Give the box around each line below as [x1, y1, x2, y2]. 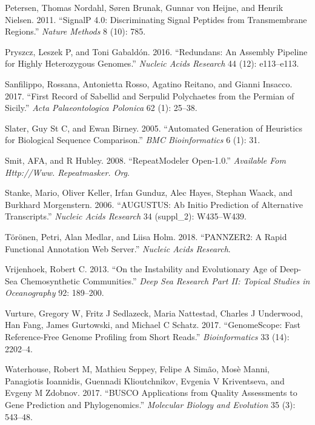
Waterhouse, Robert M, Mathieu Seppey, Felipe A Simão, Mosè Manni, [5, 363, 270, 375]
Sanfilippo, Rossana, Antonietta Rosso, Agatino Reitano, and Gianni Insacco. [5, 77, 293, 90]
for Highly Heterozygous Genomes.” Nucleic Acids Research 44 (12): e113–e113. [5, 57, 299, 70]
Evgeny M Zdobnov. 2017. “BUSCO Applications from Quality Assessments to [5, 386, 297, 399]
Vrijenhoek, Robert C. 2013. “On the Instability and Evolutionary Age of [5, 263, 277, 275]
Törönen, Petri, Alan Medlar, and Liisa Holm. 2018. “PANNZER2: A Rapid [5, 230, 287, 243]
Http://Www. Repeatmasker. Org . [5, 166, 130, 178]
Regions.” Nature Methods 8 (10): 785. [5, 25, 146, 38]
